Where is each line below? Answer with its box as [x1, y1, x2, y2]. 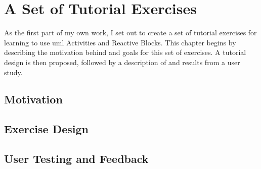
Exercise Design [4, 121, 89, 137]
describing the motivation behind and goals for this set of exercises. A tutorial [4, 47, 246, 58]
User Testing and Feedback [4, 151, 149, 166]
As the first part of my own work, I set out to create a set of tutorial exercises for [4, 27, 257, 38]
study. [4, 67, 23, 77]
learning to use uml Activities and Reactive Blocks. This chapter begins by [4, 37, 236, 47]
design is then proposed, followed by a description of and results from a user [4, 57, 240, 67]
